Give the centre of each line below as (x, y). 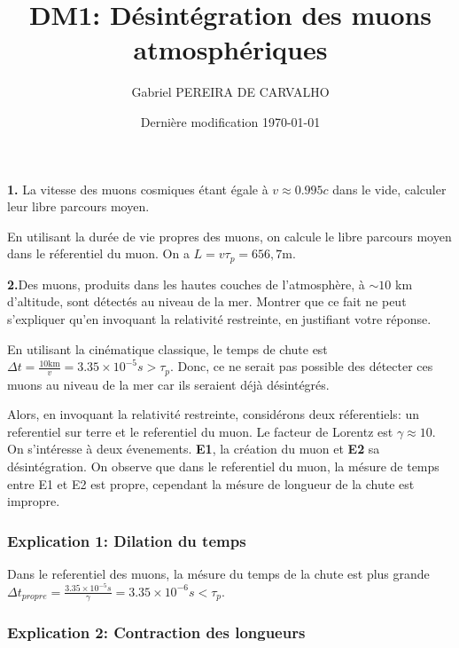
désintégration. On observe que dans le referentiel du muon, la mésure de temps (223, 466)
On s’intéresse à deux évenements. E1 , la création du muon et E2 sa (194, 449)
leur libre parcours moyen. (78, 206)
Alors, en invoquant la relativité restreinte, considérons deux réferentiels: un (214, 414)
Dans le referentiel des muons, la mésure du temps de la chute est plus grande (218, 573)
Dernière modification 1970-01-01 (230, 121)
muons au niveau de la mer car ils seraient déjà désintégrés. (168, 384)
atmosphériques (230, 49)
